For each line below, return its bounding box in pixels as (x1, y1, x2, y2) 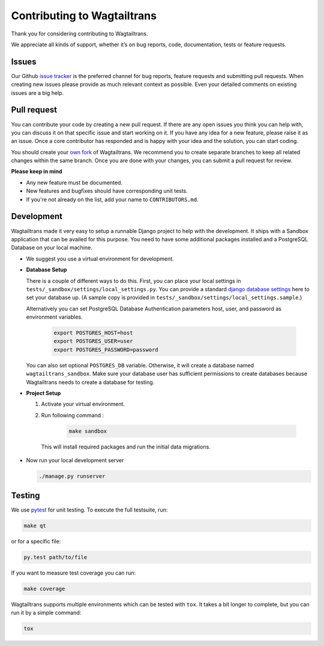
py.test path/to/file (23, 554, 88, 561)
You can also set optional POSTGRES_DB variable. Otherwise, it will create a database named (26, 361, 254, 369)
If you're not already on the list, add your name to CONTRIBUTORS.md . (26, 196, 199, 203)
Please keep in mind (11, 168, 62, 175)
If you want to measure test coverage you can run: (11, 569, 136, 576)
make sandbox (68, 427, 107, 435)
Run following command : (41, 411, 104, 418)
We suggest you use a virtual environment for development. (26, 255, 174, 262)
